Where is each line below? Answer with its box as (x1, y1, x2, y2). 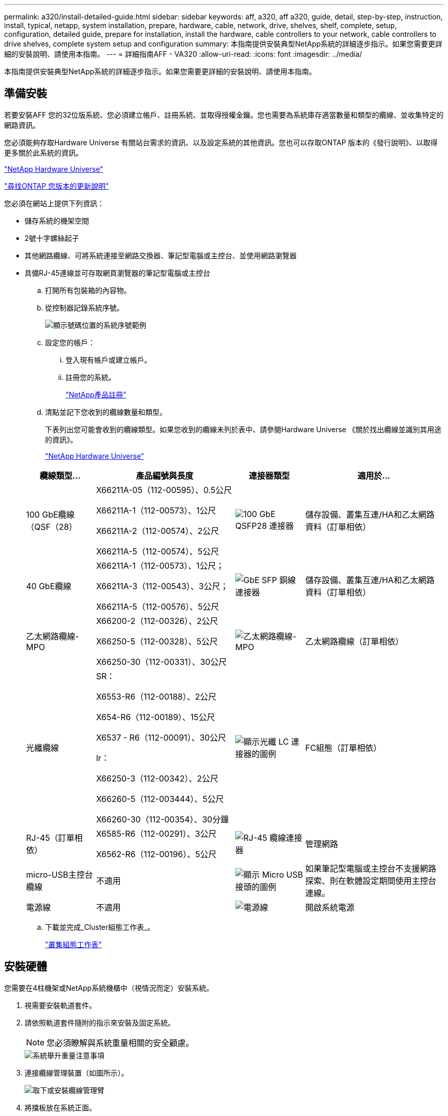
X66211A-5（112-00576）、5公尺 (96, 601, 219, 612)
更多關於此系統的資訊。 (4, 148, 83, 157)
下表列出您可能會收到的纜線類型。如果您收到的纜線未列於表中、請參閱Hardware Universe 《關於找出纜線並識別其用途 (45, 425, 441, 434)
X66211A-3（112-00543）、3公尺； (96, 581, 229, 591)
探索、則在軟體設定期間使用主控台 (305, 875, 436, 886)
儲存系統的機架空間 (25, 216, 89, 225)
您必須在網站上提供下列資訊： (4, 198, 104, 208)
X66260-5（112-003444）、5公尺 (96, 793, 224, 804)
